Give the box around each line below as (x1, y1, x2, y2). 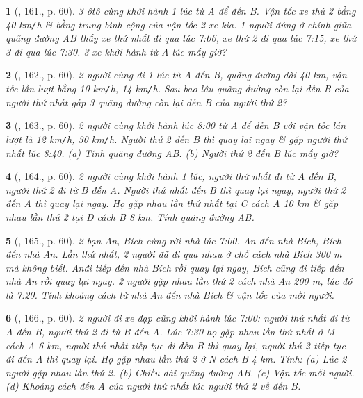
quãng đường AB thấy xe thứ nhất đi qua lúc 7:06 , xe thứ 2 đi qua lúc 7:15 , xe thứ (6, 31, 356, 45)
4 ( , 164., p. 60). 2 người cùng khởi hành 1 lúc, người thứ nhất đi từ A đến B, (6, 169, 337, 183)
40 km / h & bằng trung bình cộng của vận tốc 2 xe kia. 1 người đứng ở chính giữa (6, 17, 352, 31)
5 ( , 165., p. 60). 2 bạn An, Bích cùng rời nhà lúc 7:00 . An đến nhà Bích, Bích (6, 233, 341, 247)
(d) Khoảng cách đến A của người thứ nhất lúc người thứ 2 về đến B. (6, 379, 301, 393)
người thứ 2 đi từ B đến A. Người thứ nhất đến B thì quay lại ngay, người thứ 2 (6, 182, 346, 197)
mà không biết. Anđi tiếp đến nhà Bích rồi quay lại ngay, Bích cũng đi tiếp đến (6, 260, 344, 274)
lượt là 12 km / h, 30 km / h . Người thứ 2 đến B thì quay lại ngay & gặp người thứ (6, 131, 347, 146)
